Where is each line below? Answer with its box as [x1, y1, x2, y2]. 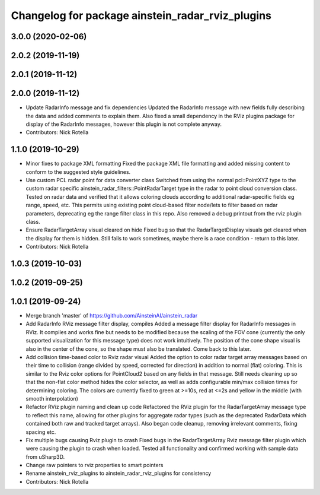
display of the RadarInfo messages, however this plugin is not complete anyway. [25, 120, 222, 128]
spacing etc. [25, 428, 56, 436]
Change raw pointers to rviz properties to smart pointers [25, 462, 164, 469]
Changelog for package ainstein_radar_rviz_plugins [11, 9, 272, 22]
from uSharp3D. [25, 453, 65, 460]
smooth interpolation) [25, 395, 78, 402]
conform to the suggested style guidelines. [25, 168, 131, 175]
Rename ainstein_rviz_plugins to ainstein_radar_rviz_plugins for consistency [25, 469, 212, 477]
